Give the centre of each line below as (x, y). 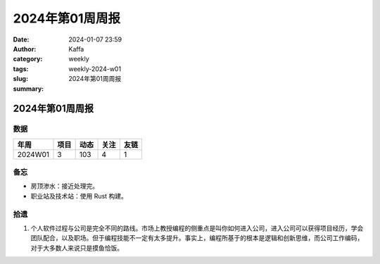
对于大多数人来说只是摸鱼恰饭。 (77, 248)
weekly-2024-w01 (95, 69)
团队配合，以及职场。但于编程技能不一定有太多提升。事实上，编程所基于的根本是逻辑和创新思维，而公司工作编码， (197, 238)
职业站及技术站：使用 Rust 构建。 (79, 196)
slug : (20, 79)
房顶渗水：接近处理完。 (64, 186)
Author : (25, 49)
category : (28, 59)
